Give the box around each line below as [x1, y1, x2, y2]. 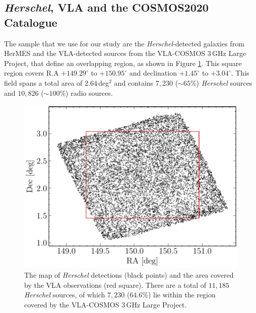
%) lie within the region [142, 289, 216, 300]
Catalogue [4, 14, 57, 30]
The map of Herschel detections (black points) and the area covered [24, 269, 234, 280]
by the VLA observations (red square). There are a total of [24, 279, 207, 290]
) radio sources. [66, 87, 113, 98]
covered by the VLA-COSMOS [24, 299, 119, 309]
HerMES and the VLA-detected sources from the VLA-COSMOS [4, 48, 206, 58]
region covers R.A [4, 68, 59, 78]
